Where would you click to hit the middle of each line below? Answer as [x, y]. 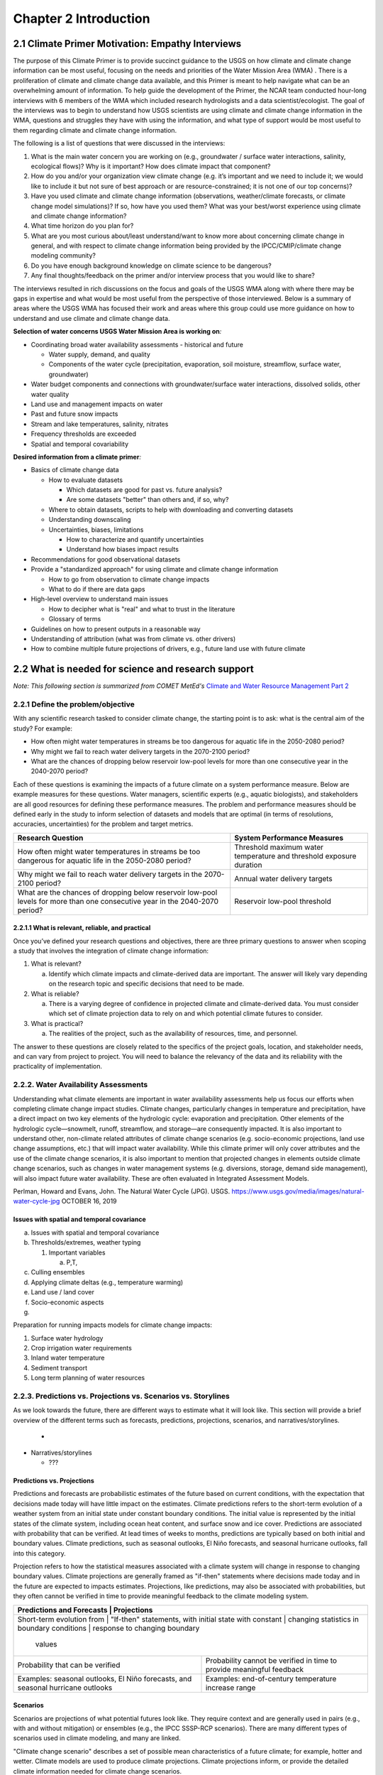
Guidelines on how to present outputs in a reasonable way [116, 629]
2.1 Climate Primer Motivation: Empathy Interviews [127, 44]
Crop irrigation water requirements [82, 1348]
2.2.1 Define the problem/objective [74, 704]
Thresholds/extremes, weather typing [86, 1242]
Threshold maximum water [279, 847]
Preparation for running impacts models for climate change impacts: [113, 1325]
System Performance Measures [289, 838]
